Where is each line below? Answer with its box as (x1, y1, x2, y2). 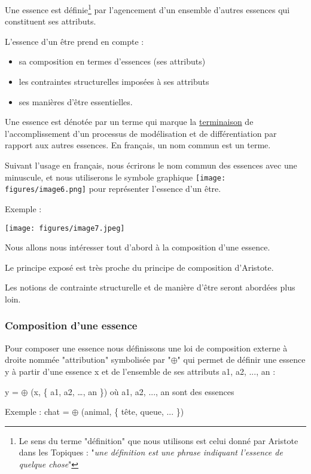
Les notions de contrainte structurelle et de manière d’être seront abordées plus (5, 281, 295, 293)
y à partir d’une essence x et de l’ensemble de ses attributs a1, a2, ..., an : (5, 365, 276, 377)
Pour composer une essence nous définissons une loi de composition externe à (5, 341, 288, 354)
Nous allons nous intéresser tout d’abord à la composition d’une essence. (5, 241, 270, 253)
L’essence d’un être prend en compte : (5, 35, 144, 47)
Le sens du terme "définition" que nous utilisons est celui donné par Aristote (19, 434, 298, 447)
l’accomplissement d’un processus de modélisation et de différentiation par (5, 127, 277, 139)
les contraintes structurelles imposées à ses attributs (19, 75, 209, 88)
